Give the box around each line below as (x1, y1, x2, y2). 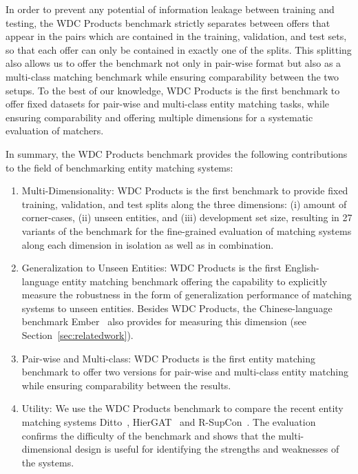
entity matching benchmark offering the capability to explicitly (62, 274, 328, 288)
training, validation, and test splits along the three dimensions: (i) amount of (21, 196, 347, 211)
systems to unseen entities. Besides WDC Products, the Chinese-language (21, 300, 333, 315)
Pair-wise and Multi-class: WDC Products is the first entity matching (21, 351, 316, 365)
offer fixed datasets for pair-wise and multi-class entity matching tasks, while (6, 96, 330, 111)
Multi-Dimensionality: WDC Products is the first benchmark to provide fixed (21, 183, 348, 198)
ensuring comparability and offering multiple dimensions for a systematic (6, 110, 313, 124)
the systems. (21, 455, 74, 469)
